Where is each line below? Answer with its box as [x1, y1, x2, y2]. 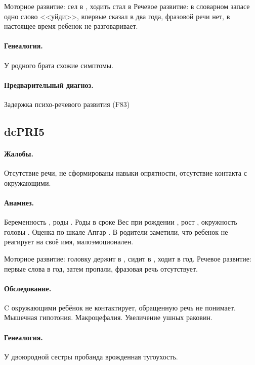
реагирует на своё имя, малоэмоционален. [4, 236, 134, 247]
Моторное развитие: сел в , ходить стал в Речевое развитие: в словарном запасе [4, 1, 250, 11]
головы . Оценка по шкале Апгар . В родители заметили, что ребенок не [4, 226, 228, 237]
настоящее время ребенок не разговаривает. [4, 21, 138, 31]
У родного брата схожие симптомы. [4, 60, 114, 70]
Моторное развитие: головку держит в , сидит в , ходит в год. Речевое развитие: [4, 253, 251, 264]
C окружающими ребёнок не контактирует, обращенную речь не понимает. [4, 302, 236, 312]
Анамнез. [4, 197, 34, 207]
